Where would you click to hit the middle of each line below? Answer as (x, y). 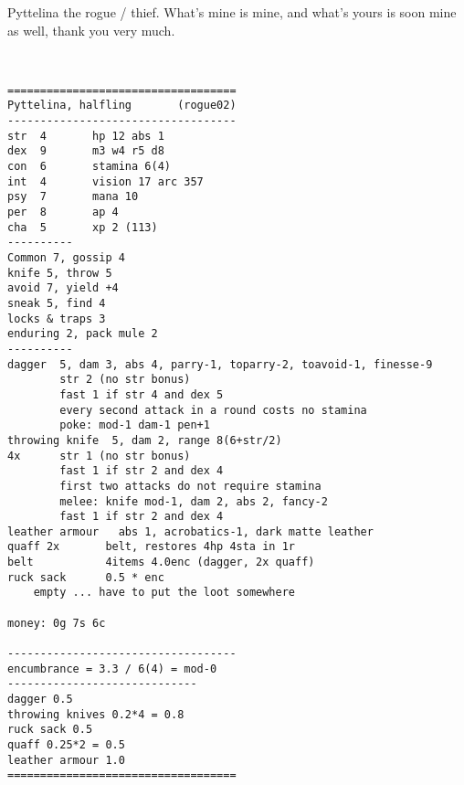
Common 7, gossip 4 (66, 258)
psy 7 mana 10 (73, 197)
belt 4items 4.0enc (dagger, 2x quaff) (161, 562)
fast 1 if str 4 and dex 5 (142, 394)
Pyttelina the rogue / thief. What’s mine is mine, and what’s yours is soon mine (232, 12)
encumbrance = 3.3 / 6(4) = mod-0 (112, 668)
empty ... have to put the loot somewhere (164, 593)
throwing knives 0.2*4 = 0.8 (96, 714)
